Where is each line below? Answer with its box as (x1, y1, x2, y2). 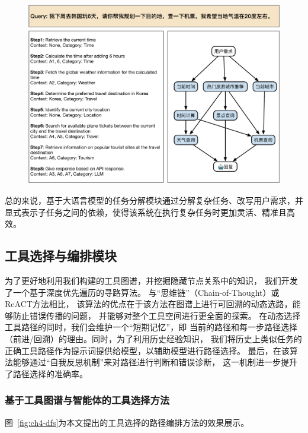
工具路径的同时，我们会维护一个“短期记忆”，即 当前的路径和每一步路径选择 (5, 321, 297, 333)
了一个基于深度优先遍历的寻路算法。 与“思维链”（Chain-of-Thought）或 (5, 286, 280, 298)
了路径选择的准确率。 (5, 367, 88, 380)
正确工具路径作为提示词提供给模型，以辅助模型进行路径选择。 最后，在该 (5, 344, 290, 356)
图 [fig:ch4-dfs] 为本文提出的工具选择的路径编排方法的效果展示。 (5, 416, 249, 428)
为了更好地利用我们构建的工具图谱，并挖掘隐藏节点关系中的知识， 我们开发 (5, 274, 298, 286)
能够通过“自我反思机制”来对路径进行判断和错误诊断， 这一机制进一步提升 (12, 356, 297, 368)
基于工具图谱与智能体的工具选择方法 (5, 393, 170, 407)
